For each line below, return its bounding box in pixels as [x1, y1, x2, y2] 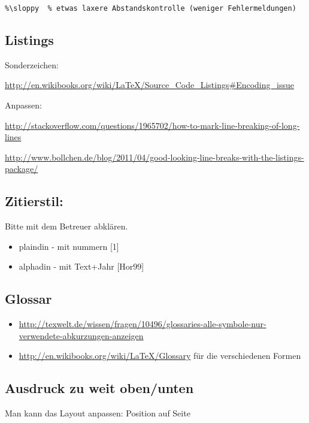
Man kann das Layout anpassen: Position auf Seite [5, 407, 190, 419]
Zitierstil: [5, 192, 63, 210]
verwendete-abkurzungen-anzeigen [19, 329, 144, 342]
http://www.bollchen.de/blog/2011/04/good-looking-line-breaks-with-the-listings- [5, 150, 304, 163]
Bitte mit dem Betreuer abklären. [5, 220, 128, 232]
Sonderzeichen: [5, 58, 59, 71]
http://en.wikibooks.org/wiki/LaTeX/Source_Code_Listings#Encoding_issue [5, 78, 294, 91]
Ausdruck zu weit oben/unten [5, 379, 194, 397]
